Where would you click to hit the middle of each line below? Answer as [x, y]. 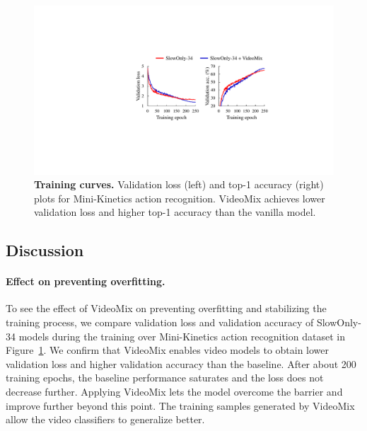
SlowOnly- [339, 322]
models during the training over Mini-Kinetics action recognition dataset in [182, 336]
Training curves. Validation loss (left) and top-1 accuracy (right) [179, 184]
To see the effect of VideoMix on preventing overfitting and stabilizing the [166, 308]
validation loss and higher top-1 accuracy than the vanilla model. [175, 212]
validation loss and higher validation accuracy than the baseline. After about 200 [181, 363]
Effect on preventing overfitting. [86, 281]
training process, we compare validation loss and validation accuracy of [160, 322]
